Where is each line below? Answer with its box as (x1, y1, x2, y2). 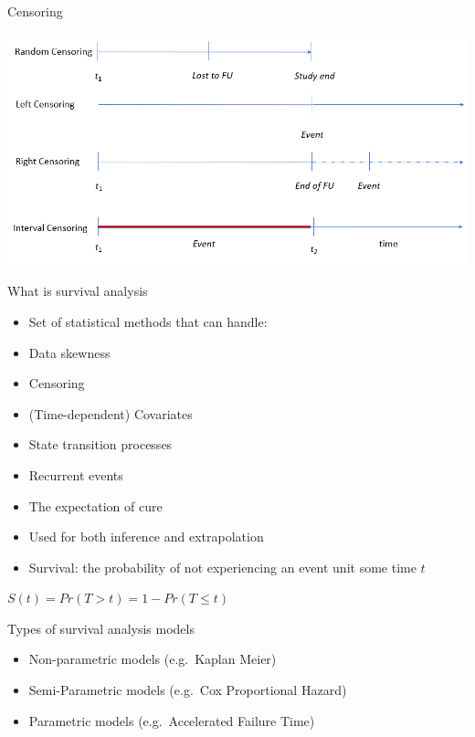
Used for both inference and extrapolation (28, 527, 264, 546)
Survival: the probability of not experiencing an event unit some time (28, 557, 417, 576)
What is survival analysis (7, 281, 148, 300)
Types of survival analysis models (7, 618, 195, 637)
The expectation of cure (28, 496, 163, 515)
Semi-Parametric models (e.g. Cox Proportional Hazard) (28, 680, 347, 700)
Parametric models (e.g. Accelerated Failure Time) (28, 711, 315, 730)
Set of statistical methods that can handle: (28, 311, 268, 331)
